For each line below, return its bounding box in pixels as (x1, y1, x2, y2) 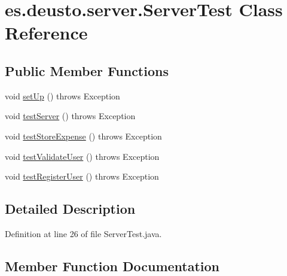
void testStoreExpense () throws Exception (5, 129, 162, 142)
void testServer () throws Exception (5, 110, 136, 122)
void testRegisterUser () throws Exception (5, 170, 159, 183)
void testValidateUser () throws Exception (5, 150, 160, 162)
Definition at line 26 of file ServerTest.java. (5, 227, 162, 239)
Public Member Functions (5, 61, 169, 80)
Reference (5, 20, 88, 45)
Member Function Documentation (5, 256, 220, 275)
